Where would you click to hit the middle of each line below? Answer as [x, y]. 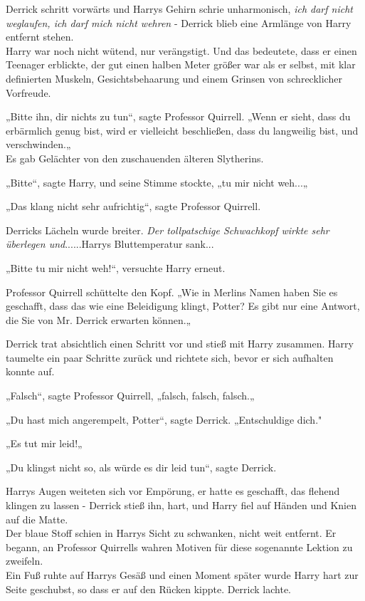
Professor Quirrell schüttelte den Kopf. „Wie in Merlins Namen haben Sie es [172, 292]
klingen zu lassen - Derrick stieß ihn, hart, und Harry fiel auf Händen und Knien [181, 505]
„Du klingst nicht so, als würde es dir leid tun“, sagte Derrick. [141, 467]
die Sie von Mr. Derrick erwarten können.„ [99, 319]
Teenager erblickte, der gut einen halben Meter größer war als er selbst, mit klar [181, 64]
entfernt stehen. [40, 37]
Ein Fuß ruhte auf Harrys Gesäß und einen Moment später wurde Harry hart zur [182, 575]
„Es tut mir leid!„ [44, 443]
